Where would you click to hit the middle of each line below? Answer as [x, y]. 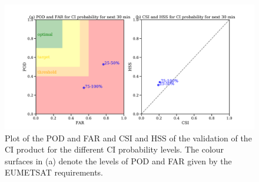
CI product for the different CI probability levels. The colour [114, 149]
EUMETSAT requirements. [54, 172]
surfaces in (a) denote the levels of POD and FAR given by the [118, 161]
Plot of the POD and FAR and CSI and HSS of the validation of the [128, 138]
